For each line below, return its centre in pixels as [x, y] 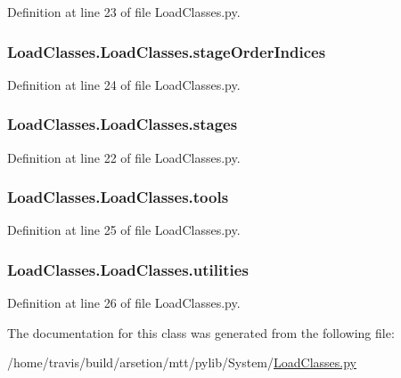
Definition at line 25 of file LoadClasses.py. [124, 230]
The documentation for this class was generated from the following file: [201, 332]
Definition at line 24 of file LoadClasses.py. [124, 84]
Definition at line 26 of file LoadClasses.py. [124, 303]
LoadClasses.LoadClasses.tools [118, 197]
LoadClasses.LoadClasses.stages [123, 124]
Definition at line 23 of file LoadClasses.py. [124, 12]
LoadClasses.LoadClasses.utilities [128, 269]
